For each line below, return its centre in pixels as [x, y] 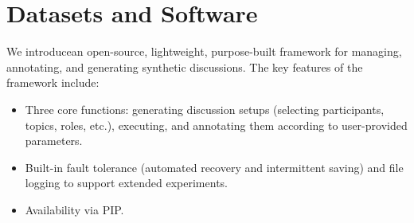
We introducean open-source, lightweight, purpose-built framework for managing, [204, 51]
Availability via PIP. [74, 209]
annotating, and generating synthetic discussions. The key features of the [185, 67]
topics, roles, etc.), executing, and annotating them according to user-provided [216, 125]
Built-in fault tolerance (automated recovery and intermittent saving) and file [214, 167]
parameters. [54, 141]
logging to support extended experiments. [126, 183]
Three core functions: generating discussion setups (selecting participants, [205, 109]
